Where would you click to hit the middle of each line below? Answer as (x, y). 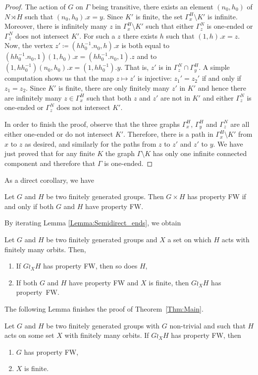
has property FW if (217, 196)
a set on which (189, 239)
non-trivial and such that (207, 325)
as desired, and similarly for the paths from (90, 143)
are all (240, 124)
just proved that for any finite (50, 153)
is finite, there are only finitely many (114, 87)
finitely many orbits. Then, (45, 249)
